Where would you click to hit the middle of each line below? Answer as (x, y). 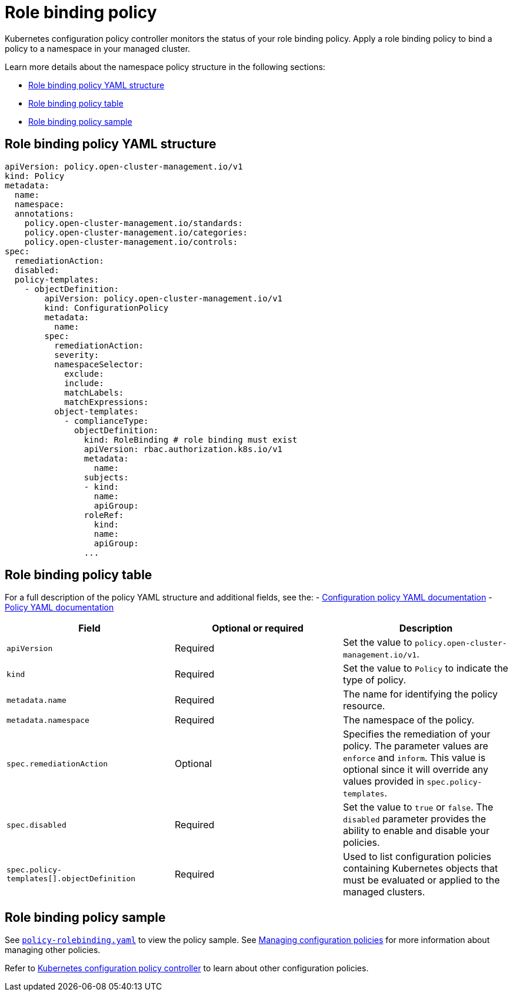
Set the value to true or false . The (418, 807)
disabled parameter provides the (414, 819)
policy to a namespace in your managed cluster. (98, 48)
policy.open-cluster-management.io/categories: (136, 232)
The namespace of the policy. (409, 720)
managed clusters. (384, 892)
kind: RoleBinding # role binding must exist (191, 439)
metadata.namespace (48, 720)
